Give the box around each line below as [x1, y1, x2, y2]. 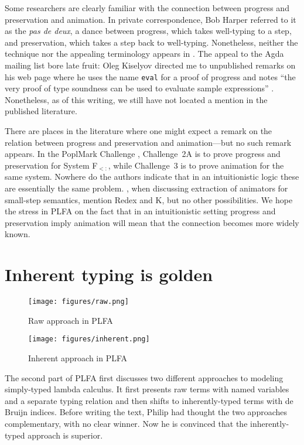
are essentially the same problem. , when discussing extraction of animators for [5, 182, 288, 194]
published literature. [5, 105, 77, 117]
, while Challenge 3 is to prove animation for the [108, 159, 284, 171]
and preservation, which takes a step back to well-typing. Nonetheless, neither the [5, 36, 298, 48]
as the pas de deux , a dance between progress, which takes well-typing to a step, [5, 25, 292, 37]
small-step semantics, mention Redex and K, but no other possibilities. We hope [5, 193, 293, 206]
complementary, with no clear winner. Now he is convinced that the [5, 417, 248, 429]
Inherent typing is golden [5, 262, 213, 286]
